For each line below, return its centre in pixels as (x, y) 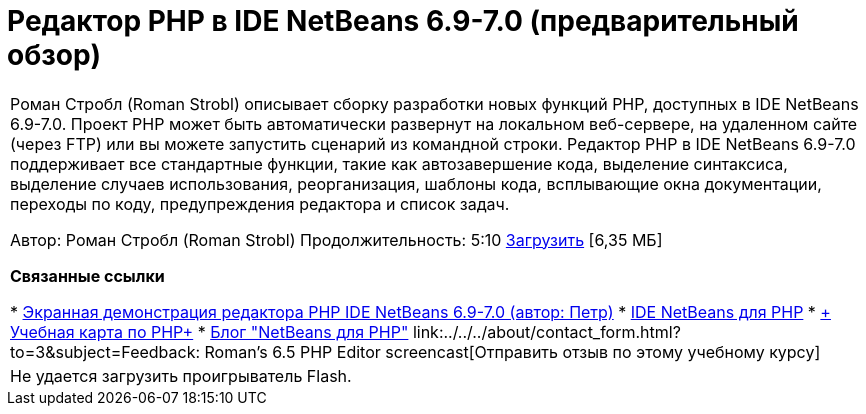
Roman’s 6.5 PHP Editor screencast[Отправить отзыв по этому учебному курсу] (512, 351)
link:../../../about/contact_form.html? (546, 331)
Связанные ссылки (87, 275)
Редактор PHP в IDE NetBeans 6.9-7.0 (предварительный (403, 21)
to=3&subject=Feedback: (105, 351)
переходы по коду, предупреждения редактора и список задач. (260, 203)
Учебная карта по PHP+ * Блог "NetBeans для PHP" (209, 331)
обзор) (54, 55)
